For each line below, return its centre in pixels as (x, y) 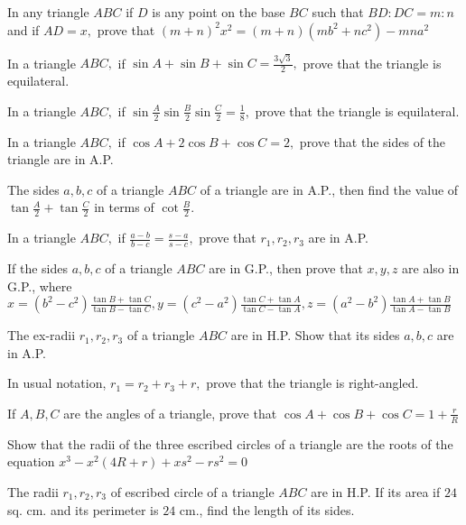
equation (31, 461)
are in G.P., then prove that (286, 267)
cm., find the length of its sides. (267, 509)
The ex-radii (42, 335)
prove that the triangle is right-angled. (312, 383)
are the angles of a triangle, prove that (170, 413)
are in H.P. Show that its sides (315, 335)
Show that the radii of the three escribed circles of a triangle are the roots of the (230, 443)
